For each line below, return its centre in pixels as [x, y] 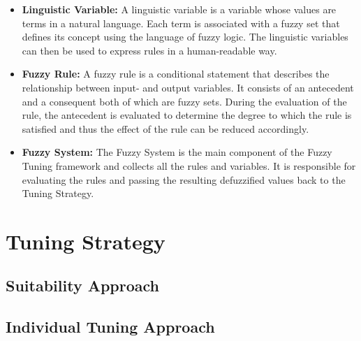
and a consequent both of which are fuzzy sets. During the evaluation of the [184, 101]
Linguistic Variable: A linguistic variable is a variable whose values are [179, 9]
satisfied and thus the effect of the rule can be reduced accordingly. [165, 128]
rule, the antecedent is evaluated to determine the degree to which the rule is [187, 115]
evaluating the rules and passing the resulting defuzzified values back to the [184, 179]
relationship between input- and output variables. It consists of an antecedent [188, 87]
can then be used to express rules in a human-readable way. [149, 50]
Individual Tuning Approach [110, 327]
